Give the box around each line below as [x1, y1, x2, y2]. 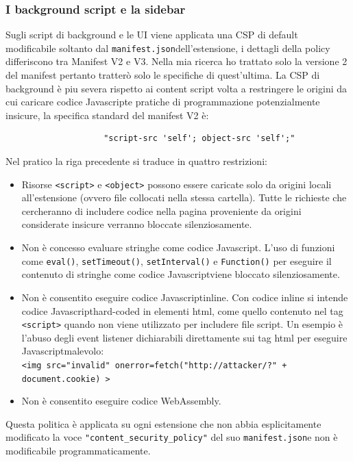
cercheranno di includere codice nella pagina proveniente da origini [21, 203, 302, 218]
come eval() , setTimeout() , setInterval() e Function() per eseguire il [21, 253, 332, 268]
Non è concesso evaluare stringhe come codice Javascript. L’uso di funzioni [21, 240, 335, 255]
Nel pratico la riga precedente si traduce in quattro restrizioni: [5, 154, 267, 168]
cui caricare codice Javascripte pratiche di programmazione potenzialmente [5, 94, 320, 109]
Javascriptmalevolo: [21, 344, 104, 358]
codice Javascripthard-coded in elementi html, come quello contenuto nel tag [21, 303, 343, 318]
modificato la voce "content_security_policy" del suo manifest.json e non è [5, 430, 338, 444]
